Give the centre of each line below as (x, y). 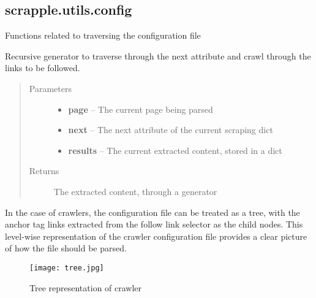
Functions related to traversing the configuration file (103, 35)
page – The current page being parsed (141, 109)
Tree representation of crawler (86, 287)
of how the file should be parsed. (66, 248)
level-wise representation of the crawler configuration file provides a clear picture (156, 236)
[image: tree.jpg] (67, 268)
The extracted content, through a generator (135, 191)
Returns (44, 171)
